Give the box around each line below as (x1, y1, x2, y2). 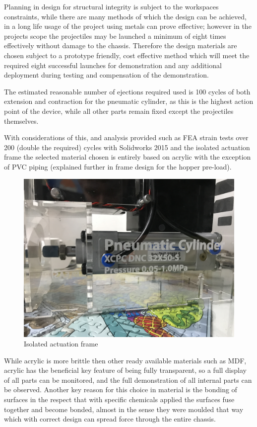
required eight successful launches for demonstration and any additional (4, 60, 222, 70)
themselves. (4, 115, 39, 126)
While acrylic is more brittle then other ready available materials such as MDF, (4, 355, 247, 365)
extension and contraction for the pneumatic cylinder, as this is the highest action (4, 96, 254, 106)
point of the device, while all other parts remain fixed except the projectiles (4, 105, 234, 116)
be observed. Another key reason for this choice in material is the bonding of (4, 384, 237, 395)
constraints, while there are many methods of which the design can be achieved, (4, 11, 247, 21)
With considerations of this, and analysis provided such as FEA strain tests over (4, 132, 249, 143)
